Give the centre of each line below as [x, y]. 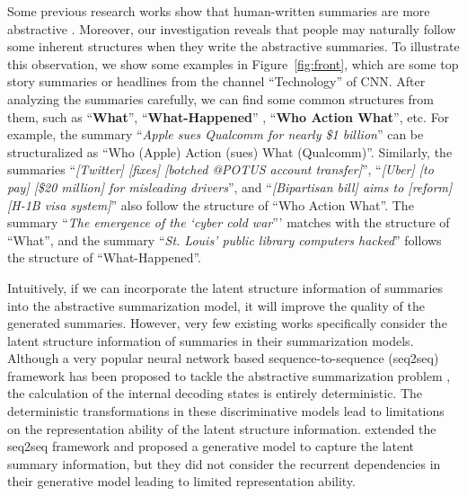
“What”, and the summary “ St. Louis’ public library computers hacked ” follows [225, 239]
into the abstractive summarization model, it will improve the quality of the [216, 305]
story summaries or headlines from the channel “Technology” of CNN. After [216, 81]
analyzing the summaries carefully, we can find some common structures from [220, 98]
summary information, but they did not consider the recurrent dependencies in [224, 463]
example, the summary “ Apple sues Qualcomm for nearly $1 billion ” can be [216, 134]
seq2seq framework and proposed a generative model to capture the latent [211, 446]
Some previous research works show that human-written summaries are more [219, 11]
